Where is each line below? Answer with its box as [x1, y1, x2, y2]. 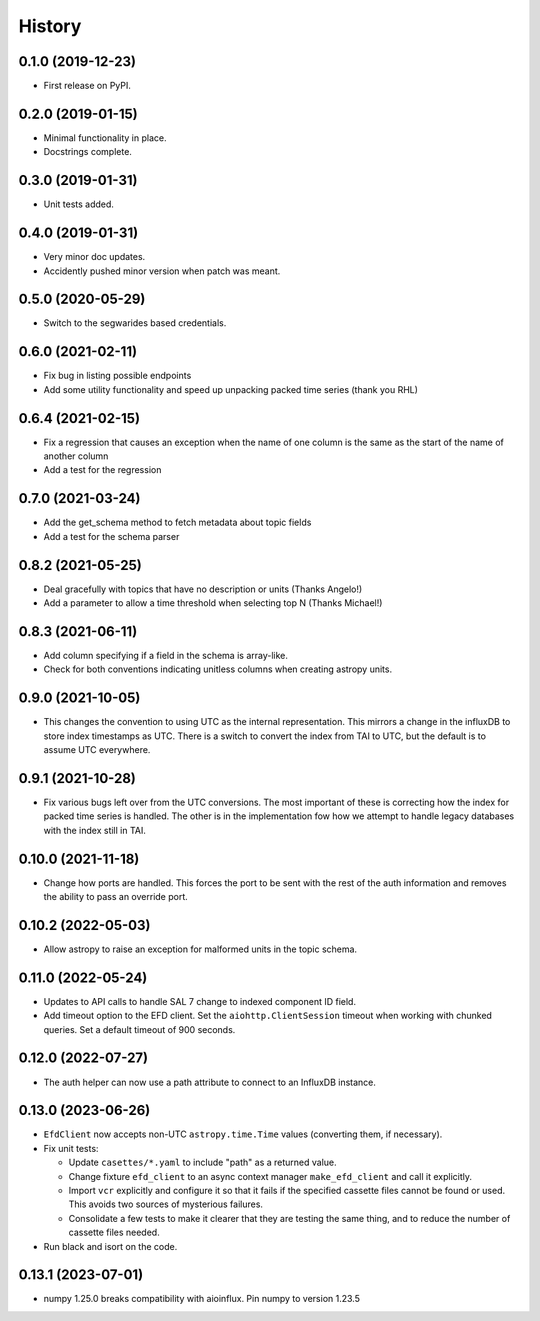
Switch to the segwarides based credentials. [43, 317, 227, 329]
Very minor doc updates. [43, 251, 146, 263]
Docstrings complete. [43, 146, 132, 158]
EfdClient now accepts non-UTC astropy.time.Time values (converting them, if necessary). [43, 1128, 443, 1140]
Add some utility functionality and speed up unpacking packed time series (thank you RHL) [43, 383, 419, 395]
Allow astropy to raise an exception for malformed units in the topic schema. [43, 943, 358, 955]
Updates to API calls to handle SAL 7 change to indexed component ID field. [43, 995, 357, 1007]
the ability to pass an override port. [43, 891, 189, 903]
